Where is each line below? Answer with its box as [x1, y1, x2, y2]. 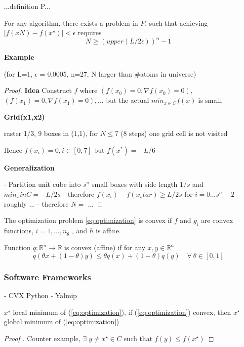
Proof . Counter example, [4, 333, 81, 344]
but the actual [106, 95, 149, 105]
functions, [4, 225, 34, 236]
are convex [201, 215, 233, 225]
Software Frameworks [4, 270, 91, 283]
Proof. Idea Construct [4, 85, 72, 95]
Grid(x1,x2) [4, 111, 45, 122]
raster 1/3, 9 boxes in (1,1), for [4, 128, 98, 138]
